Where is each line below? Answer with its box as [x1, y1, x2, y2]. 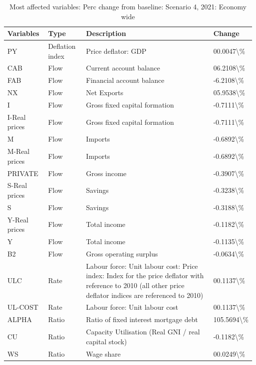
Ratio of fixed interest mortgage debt [86, 314, 198, 325]
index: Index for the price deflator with [86, 270, 204, 281]
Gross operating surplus [86, 248, 158, 258]
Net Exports [86, 87, 124, 98]
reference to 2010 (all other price [86, 280, 185, 290]
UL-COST [7, 302, 38, 312]
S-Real [7, 180, 27, 190]
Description [86, 28, 126, 38]
